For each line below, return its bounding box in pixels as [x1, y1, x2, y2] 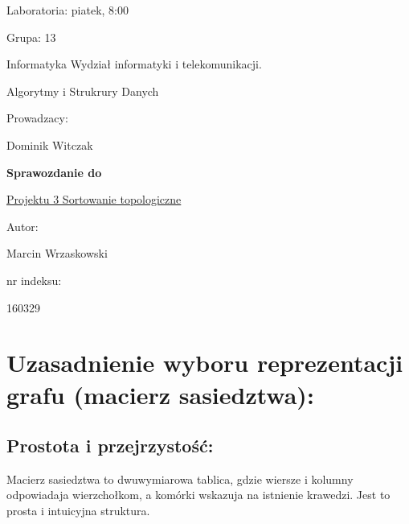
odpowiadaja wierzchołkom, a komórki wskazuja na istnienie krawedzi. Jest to [6, 486, 391, 503]
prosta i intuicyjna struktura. [6, 502, 150, 519]
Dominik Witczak [6, 136, 93, 153]
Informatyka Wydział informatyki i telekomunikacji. [6, 56, 262, 72]
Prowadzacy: [6, 109, 68, 126]
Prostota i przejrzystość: [6, 433, 214, 458]
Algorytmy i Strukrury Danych [6, 82, 159, 99]
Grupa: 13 [6, 28, 56, 45]
